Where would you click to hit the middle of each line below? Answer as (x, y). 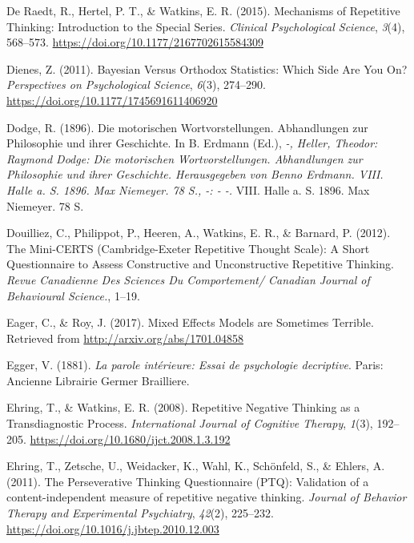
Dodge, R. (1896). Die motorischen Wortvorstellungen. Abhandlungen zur (187, 127)
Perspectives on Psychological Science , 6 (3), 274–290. (136, 84)
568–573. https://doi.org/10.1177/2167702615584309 (135, 42)
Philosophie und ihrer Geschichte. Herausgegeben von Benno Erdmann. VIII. (195, 174)
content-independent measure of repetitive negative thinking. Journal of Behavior (207, 497)
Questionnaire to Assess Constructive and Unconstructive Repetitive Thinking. (200, 264)
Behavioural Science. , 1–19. (73, 295)
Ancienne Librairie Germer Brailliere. (98, 380)
